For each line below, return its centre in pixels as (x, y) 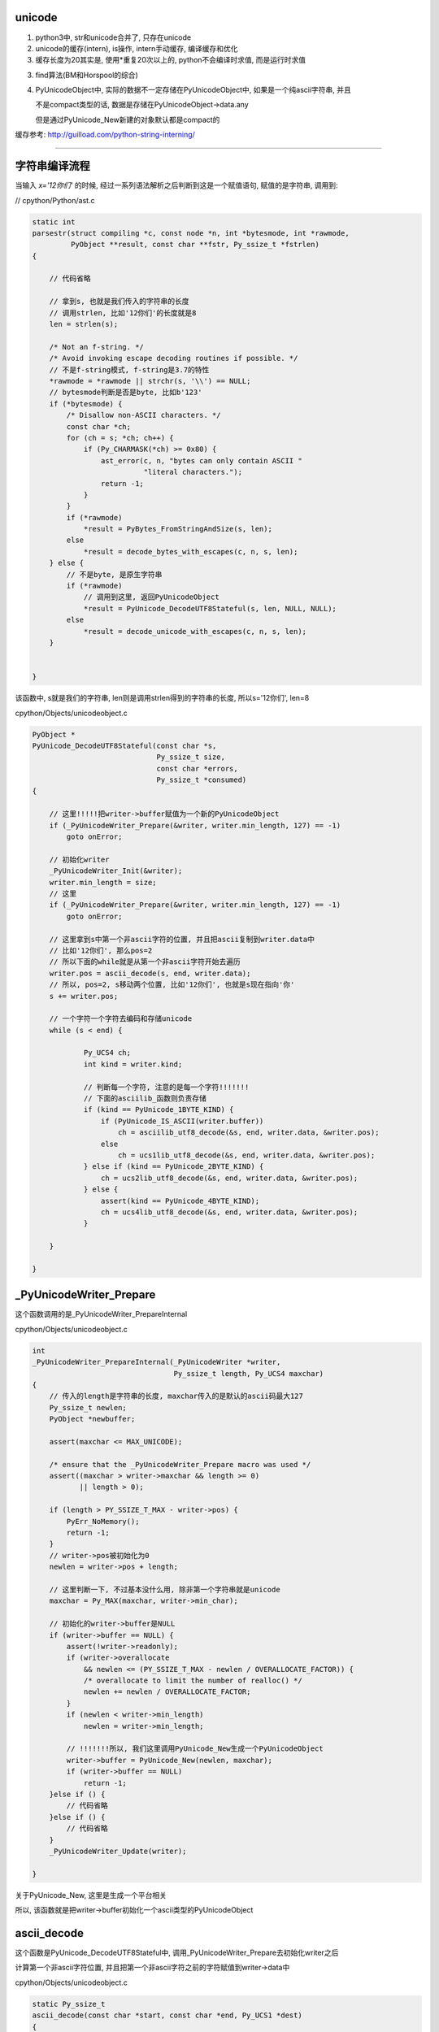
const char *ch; (99, 426)
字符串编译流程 (52, 166)
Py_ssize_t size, (191, 757)
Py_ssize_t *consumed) (202, 780)
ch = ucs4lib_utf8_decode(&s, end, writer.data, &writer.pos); (229, 1212)
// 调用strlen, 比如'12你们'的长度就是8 (123, 313)
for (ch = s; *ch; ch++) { (120, 438)
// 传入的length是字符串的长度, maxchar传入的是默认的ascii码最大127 (176, 1396)
